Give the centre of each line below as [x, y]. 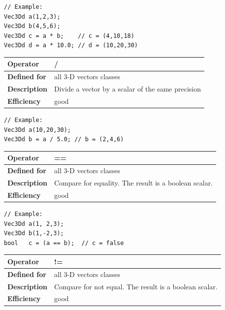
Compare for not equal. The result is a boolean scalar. [136, 286]
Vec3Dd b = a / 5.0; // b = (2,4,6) [64, 139]
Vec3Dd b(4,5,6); [32, 26]
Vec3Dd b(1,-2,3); [34, 233]
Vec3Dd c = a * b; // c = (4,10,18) [69, 36]
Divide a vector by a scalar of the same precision [128, 89]
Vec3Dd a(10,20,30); [38, 130]
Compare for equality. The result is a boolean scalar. [134, 183]
